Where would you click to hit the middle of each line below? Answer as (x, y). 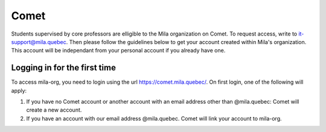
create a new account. (54, 110)
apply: (19, 90)
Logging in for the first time (63, 68)
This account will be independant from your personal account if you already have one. (118, 51)
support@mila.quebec (39, 42)
